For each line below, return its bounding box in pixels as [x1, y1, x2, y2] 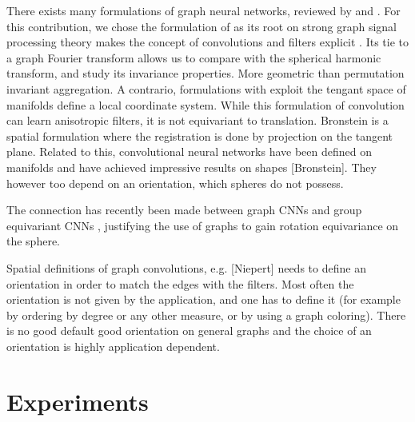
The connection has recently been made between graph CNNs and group [6, 201, 362, 218]
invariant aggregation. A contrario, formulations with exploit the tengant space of [6, 80, 406, 97]
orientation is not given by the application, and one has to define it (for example [6, 291, 401, 308]
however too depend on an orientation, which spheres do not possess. [6, 174, 344, 191]
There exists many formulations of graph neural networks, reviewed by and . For [6, 2, 401, 18]
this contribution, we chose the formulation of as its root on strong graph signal [6, 18, 397, 34]
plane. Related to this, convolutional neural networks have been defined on [6, 143, 373, 160]
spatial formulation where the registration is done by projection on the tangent [6, 127, 393, 144]
